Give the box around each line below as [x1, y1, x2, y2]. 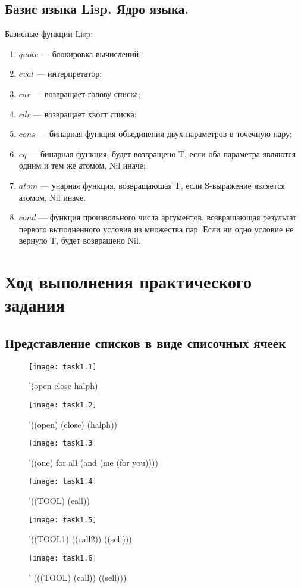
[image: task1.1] [29, 362, 97, 371]
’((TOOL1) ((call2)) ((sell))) [29, 533, 132, 545]
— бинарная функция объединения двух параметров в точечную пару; [38, 127, 292, 140]
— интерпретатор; [36, 67, 102, 80]
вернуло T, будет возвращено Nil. [18, 234, 141, 247]
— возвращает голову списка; [33, 87, 140, 99]
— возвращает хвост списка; [33, 107, 137, 120]
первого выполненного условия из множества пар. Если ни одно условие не [18, 222, 294, 235]
